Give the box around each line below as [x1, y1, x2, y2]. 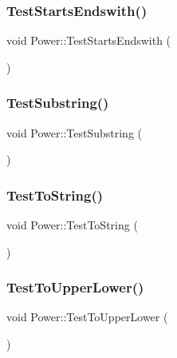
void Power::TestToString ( [6, 217, 138, 233]
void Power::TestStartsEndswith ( [6, 32, 171, 49]
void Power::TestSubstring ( [6, 124, 143, 141]
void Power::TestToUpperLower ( [6, 308, 168, 325]
